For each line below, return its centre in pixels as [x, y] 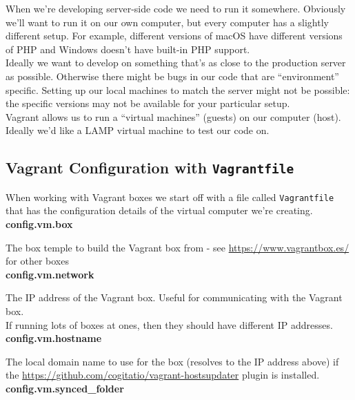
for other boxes [37, 261]
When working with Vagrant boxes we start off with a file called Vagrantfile [170, 197]
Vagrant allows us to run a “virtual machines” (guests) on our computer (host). [173, 116]
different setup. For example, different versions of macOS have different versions [174, 36]
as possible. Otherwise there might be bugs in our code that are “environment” [172, 76]
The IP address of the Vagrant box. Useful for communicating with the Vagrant [174, 297]
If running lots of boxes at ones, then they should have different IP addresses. [169, 324]
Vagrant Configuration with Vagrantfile [150, 168]
